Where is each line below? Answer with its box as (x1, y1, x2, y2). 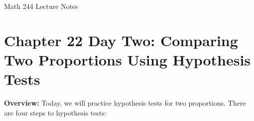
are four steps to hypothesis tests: (4, 107, 107, 118)
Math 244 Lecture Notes (4, 1, 78, 11)
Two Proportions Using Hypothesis (4, 49, 251, 69)
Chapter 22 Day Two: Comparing (4, 30, 238, 50)
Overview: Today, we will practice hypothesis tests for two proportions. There (4, 98, 246, 108)
